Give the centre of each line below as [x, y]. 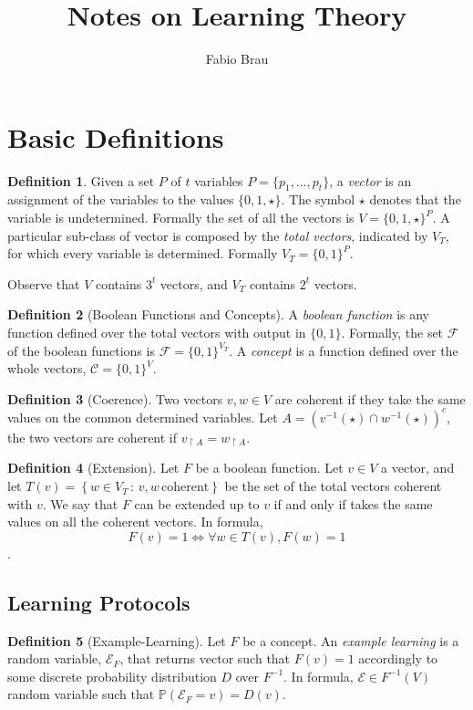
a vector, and [418, 468]
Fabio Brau [237, 59]
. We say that [80, 503]
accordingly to [398, 658]
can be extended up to [197, 503]
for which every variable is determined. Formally [143, 253]
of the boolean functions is [81, 350]
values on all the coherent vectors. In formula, [135, 522]
